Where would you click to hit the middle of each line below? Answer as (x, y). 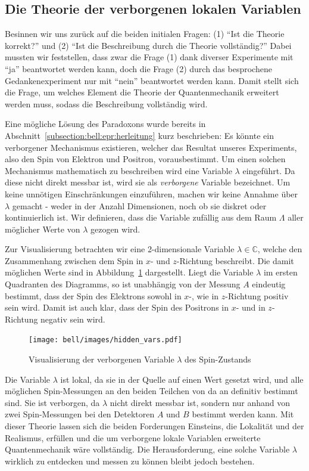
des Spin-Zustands (218, 359)
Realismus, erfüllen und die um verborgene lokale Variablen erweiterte (133, 437)
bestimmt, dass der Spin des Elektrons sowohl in (93, 295)
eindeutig (269, 284)
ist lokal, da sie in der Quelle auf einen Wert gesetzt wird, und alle (182, 379)
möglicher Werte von (43, 229)
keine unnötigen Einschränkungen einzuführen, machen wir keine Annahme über (152, 193)
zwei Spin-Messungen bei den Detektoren (80, 414)
